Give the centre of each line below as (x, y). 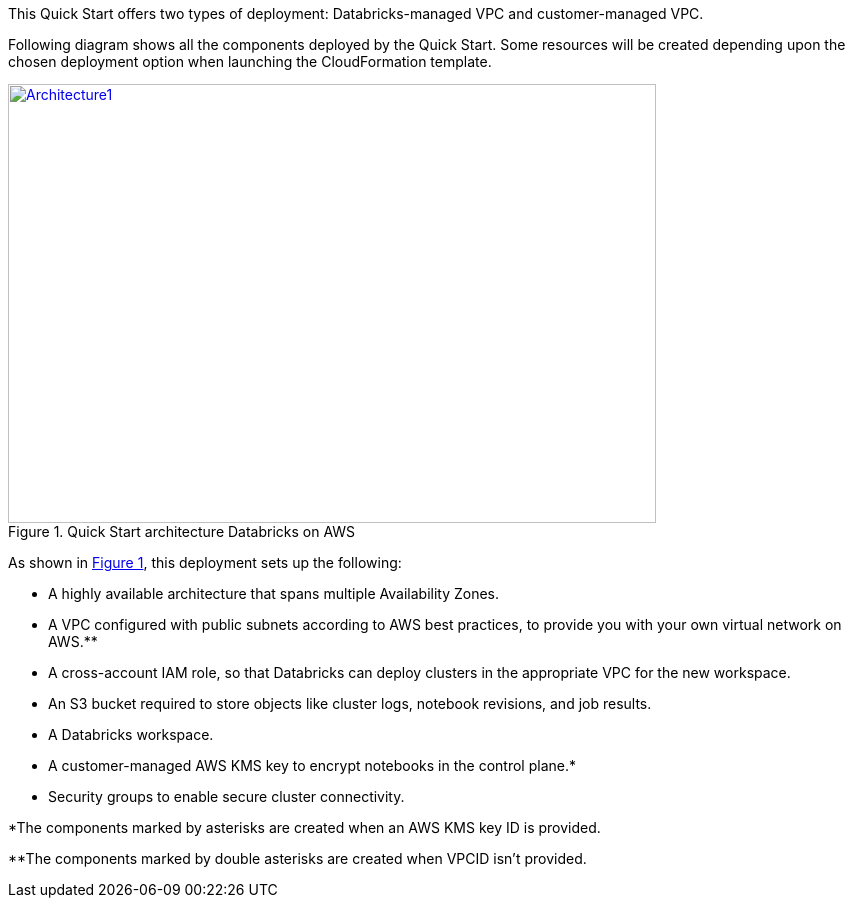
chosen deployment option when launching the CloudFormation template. (250, 61)
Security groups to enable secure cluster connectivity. (226, 796)
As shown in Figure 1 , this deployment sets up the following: (205, 562)
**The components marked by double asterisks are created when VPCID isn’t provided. (297, 858)
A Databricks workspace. (131, 734)
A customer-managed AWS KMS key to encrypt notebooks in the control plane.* (312, 765)
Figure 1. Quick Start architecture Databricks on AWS (182, 531)
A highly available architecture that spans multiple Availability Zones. (274, 593)
